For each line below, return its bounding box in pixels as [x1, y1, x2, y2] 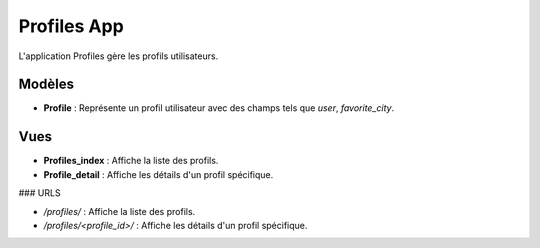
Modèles [18, 76, 75, 93]
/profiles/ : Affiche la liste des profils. [43, 205, 196, 217]
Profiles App [18, 15, 124, 37]
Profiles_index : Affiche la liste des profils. [43, 155, 219, 167]
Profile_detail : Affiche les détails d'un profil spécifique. [43, 168, 274, 180]
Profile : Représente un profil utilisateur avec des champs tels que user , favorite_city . [43, 102, 395, 114]
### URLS [18, 187, 61, 199]
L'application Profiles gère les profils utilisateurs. [18, 50, 219, 62]
